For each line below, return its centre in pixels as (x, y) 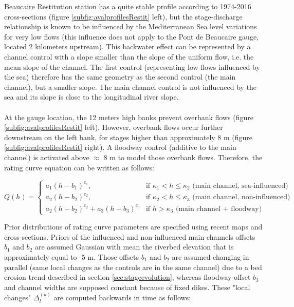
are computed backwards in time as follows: (122, 298)
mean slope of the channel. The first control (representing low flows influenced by (132, 66)
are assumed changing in (210, 256)
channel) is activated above (47, 157)
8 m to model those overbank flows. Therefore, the (183, 157)
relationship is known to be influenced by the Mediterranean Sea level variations (131, 26)
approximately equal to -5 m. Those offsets (71, 256)
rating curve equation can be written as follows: (79, 167)
